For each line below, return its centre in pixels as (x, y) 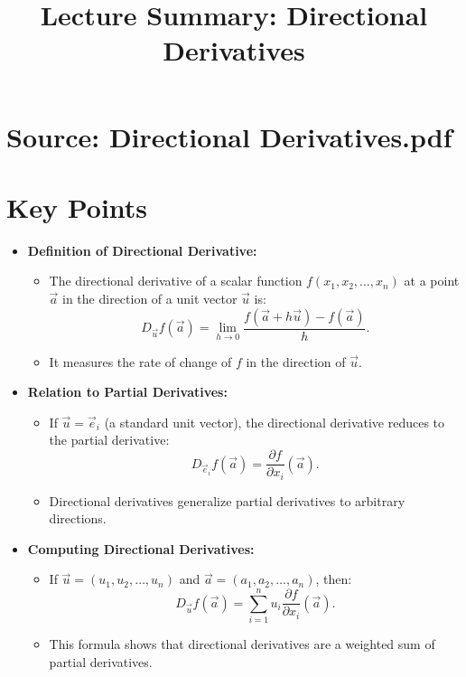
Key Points (77, 207)
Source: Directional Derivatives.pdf (229, 136)
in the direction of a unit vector (150, 299)
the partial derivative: (109, 440)
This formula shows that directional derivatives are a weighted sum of (242, 644)
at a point (432, 281)
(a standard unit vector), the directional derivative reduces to (275, 422)
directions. (78, 518)
